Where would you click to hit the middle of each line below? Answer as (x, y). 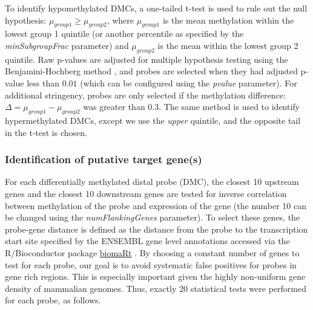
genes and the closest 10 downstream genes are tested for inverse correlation (146, 193)
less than (43, 82)
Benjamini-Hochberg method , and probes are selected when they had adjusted (151, 71)
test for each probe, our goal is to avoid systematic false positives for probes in (151, 264)
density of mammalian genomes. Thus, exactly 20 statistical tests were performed (156, 288)
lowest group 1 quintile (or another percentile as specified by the (124, 34)
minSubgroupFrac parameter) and (67, 45)
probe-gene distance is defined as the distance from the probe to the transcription (156, 229)
